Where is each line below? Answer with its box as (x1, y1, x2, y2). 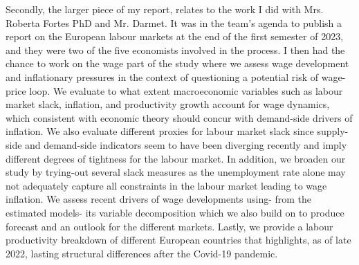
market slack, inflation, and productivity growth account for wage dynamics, (6, 97, 330, 111)
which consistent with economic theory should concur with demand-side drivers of (6, 110, 353, 125)
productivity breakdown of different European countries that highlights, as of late (6, 232, 351, 247)
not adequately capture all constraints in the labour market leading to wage (6, 178, 327, 192)
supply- (317, 124, 349, 138)
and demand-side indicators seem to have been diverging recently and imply (25, 137, 347, 152)
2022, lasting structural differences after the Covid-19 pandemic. (6, 246, 278, 260)
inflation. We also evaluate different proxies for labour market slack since (6, 124, 314, 138)
